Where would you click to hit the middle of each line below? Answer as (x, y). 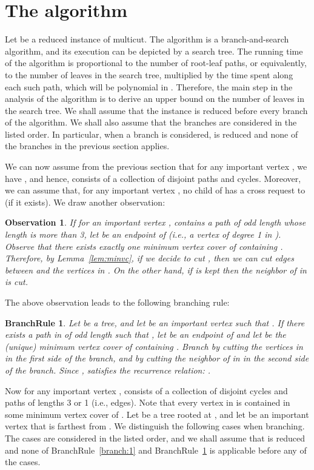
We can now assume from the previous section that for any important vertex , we (156, 166)
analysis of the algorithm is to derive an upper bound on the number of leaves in (155, 99)
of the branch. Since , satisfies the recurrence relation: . (108, 370)
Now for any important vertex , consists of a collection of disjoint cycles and (146, 390)
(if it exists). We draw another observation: (85, 202)
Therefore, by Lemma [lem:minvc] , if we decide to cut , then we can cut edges (149, 258)
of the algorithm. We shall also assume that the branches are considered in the (151, 122)
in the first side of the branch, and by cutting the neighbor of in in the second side (157, 358)
